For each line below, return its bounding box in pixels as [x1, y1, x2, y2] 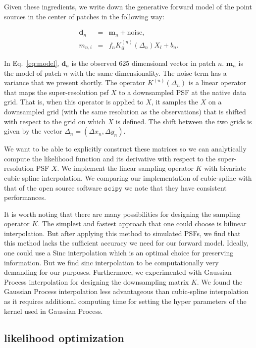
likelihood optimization [4, 330, 124, 345]
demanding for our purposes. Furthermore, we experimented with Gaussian [4, 267, 232, 277]
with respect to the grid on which [4, 116, 105, 126]
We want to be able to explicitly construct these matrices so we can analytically [4, 144, 247, 154]
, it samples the [151, 97, 199, 107]
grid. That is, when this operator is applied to [4, 97, 144, 107]
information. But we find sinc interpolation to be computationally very [4, 257, 219, 267]
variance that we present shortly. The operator [4, 77, 146, 88]
